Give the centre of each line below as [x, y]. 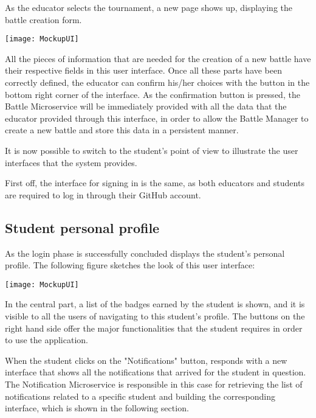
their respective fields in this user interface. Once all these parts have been [144, 70]
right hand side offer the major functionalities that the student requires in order [154, 328]
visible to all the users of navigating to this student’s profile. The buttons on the [155, 316]
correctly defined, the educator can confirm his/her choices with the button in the [157, 82]
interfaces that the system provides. [71, 162]
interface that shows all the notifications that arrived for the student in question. [156, 372]
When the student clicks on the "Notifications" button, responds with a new [146, 360]
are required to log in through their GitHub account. [103, 194]
